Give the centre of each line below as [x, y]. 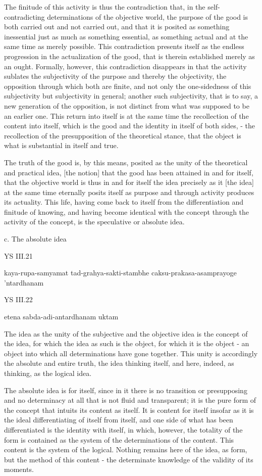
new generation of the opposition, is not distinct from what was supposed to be [127, 105]
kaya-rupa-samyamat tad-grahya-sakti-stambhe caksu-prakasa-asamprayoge [120, 273]
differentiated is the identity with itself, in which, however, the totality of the [123, 429]
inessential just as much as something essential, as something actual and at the [126, 36]
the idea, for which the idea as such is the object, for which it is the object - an [127, 343]
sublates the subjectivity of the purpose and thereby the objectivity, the [115, 76]
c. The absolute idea [35, 239]
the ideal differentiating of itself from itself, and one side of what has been [119, 420]
